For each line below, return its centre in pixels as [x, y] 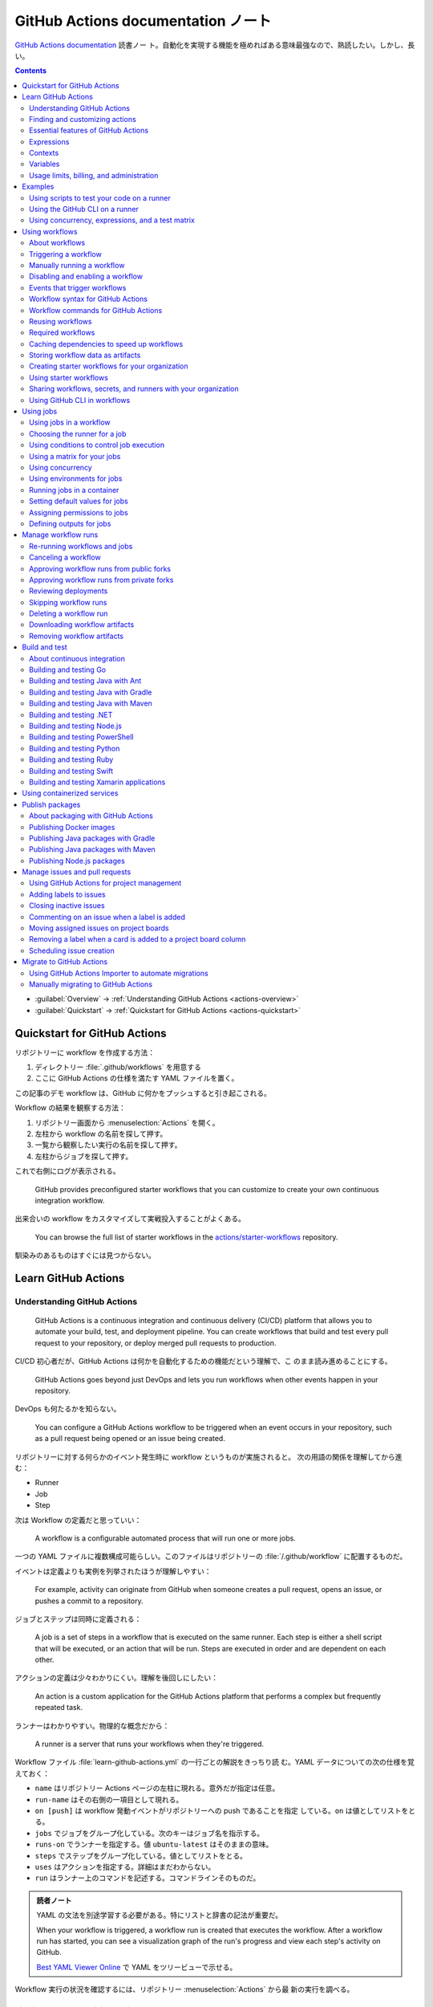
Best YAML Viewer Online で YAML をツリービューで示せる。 [137, 1967]
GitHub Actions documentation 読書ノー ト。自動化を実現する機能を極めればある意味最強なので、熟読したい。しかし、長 [215, 45]
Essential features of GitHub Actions [89, 130]
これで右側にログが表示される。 [67, 1171]
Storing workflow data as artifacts [85, 355]
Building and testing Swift [71, 771]
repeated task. [59, 1708]
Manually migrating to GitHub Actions [91, 984]
